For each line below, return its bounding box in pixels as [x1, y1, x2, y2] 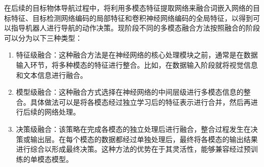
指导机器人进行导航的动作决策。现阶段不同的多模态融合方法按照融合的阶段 [11, 22, 260, 33]
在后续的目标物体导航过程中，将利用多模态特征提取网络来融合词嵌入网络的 [4, 3, 253, 13]
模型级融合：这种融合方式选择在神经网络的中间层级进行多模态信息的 [16, 87, 244, 97]
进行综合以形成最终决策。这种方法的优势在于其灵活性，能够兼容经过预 [16, 144, 251, 154]
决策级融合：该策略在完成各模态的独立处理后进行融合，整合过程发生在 [16, 123, 251, 134]
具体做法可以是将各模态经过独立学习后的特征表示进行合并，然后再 [30, 96, 251, 107]
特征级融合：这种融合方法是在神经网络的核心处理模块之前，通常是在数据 [16, 49, 258, 60]
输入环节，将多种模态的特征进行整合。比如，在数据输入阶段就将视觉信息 [16, 59, 258, 70]
